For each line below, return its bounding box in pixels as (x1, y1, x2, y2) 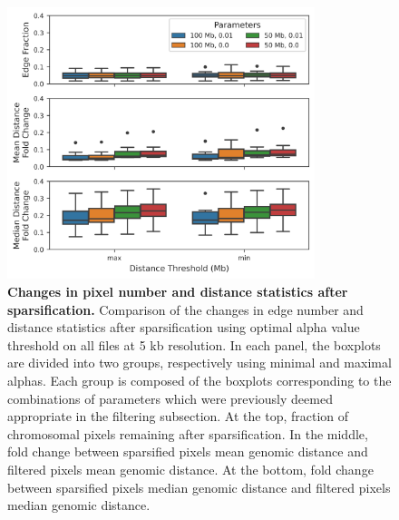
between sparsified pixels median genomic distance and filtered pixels (7, 477, 391, 496)
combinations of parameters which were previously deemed (7, 388, 333, 407)
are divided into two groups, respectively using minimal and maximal (7, 353, 392, 372)
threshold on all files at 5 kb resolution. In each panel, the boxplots (7, 335, 381, 354)
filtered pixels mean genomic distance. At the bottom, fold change (7, 459, 374, 478)
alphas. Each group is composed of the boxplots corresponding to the (7, 371, 392, 389)
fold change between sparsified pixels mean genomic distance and (7, 442, 368, 461)
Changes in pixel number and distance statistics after (7, 282, 348, 301)
